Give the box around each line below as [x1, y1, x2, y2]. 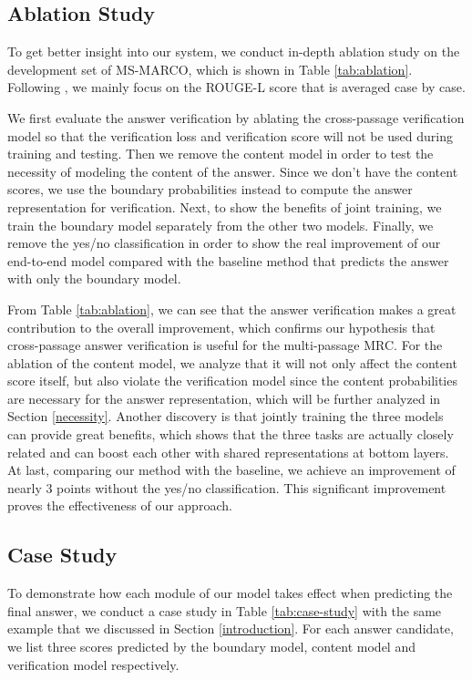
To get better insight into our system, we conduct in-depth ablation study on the [7, 42, 460, 61]
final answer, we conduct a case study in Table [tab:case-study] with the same [7, 601, 442, 620]
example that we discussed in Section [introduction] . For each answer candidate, [7, 619, 454, 638]
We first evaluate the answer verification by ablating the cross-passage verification [7, 108, 465, 127]
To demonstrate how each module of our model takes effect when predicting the [7, 583, 453, 603]
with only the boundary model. [7, 269, 181, 288]
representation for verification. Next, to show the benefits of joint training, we [7, 197, 442, 216]
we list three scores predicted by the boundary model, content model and [7, 637, 416, 656]
